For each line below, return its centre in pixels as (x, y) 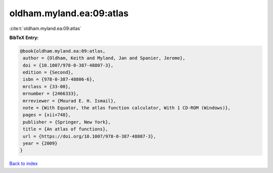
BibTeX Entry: (24, 38)
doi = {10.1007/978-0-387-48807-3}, (68, 65)
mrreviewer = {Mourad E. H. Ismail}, (70, 101)
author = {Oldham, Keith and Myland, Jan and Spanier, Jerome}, (104, 58)
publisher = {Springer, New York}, (67, 122)
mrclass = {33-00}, (47, 86)
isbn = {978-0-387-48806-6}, (59, 79)
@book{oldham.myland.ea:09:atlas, (63, 51)
